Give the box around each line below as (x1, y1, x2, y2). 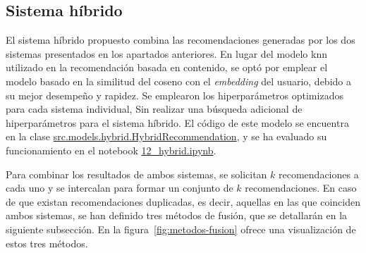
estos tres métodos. (6, 235, 88, 250)
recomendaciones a (279, 166, 359, 181)
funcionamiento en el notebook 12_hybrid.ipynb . (6, 142, 216, 157)
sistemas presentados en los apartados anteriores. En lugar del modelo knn (6, 46, 328, 61)
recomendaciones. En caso (245, 180, 357, 195)
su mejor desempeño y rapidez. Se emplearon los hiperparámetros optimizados (6, 87, 343, 102)
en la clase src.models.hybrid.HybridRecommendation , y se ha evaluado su (6, 129, 327, 144)
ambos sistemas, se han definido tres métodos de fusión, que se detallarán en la (6, 208, 348, 223)
